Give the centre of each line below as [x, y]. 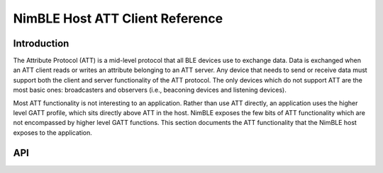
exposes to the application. [52, 132]
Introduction [41, 43]
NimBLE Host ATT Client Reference [118, 18]
